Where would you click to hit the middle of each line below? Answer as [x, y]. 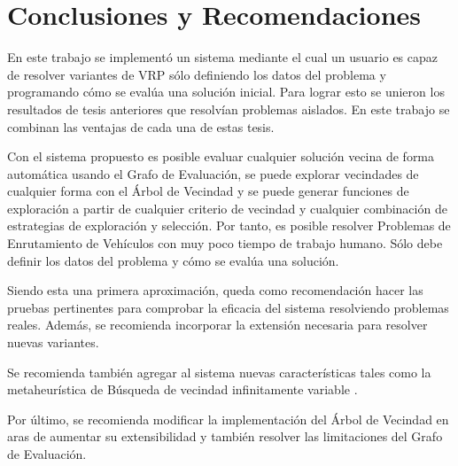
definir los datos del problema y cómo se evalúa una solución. [173, 260]
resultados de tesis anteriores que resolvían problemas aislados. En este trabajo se [229, 109]
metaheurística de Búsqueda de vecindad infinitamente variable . [182, 389]
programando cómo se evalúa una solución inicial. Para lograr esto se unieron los [226, 92]
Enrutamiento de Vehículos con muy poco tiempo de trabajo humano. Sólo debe [225, 243]
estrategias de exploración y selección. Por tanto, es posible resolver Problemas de [229, 225]
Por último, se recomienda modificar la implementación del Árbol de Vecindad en [228, 419]
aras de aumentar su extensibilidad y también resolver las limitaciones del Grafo [225, 436]
